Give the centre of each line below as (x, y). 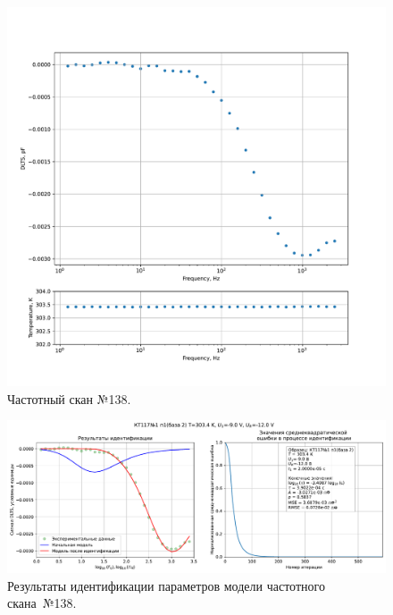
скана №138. (42, 603)
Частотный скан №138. (69, 398)
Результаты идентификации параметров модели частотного (166, 585)
